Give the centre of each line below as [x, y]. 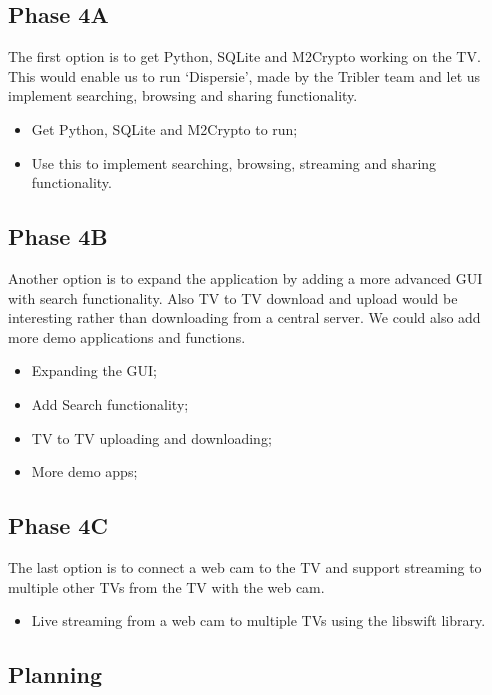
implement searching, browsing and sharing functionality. [183, 95]
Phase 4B [58, 236]
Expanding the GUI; [94, 370]
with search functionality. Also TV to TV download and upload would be [233, 297]
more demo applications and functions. [127, 336]
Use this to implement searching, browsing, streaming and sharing [234, 162]
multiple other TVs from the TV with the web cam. [166, 586]
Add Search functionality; [110, 403]
